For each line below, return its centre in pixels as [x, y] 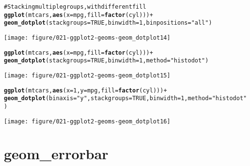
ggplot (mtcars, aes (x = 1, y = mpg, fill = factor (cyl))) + [86, 90]
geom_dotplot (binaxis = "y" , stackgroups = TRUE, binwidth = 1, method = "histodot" [125, 98]
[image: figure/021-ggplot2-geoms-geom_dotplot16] [87, 121]
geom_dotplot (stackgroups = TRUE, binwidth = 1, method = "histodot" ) [106, 61]
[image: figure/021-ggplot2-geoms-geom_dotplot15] [87, 75]
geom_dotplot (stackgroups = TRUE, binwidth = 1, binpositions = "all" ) [108, 23]
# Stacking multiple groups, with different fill [75, 7]
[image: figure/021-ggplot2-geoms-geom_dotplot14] [87, 38]
